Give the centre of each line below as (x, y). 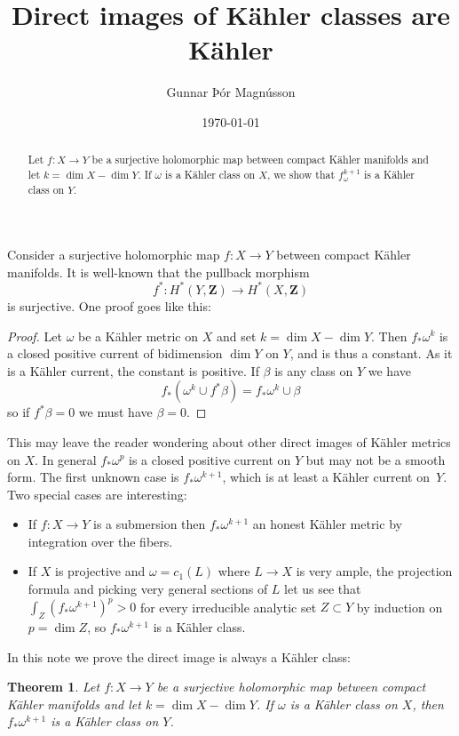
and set (236, 336)
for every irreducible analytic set (228, 607)
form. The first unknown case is (93, 477)
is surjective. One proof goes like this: (109, 305)
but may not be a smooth (376, 459)
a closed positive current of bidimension (115, 353)
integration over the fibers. (100, 541)
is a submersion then (150, 524)
